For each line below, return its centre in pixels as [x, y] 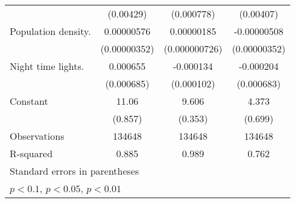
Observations [37, 136]
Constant [29, 101]
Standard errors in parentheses [75, 171]
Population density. [50, 31]
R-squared [31, 153]
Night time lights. [47, 66]
